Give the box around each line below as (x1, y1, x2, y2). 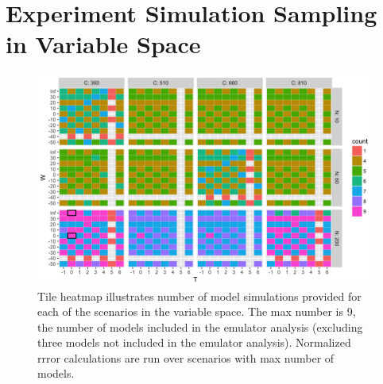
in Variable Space (6, 27, 201, 60)
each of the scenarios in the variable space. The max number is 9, (37, 303, 356, 320)
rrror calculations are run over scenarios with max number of (37, 349, 335, 366)
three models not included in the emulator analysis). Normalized (37, 334, 351, 351)
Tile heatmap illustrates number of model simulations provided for (37, 287, 362, 304)
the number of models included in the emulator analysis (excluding (37, 318, 363, 335)
